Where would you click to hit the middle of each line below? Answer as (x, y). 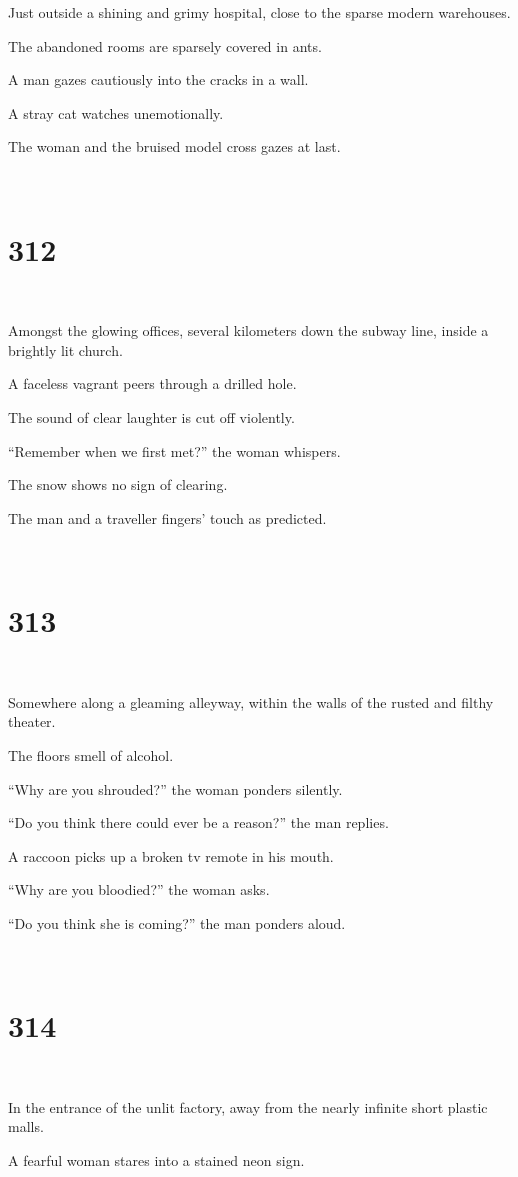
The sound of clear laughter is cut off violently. (151, 417)
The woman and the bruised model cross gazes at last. (174, 146)
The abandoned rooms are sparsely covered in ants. (165, 45)
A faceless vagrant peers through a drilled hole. (152, 383)
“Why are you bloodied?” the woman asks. (139, 889)
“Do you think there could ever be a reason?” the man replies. (198, 822)
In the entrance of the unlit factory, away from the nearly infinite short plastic (248, 1106)
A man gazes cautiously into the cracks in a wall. (158, 79)
